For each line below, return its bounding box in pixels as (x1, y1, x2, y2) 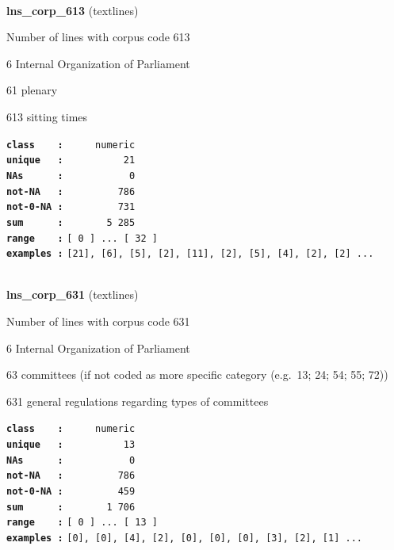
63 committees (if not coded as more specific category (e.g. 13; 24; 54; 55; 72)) (6, 366, 388, 383)
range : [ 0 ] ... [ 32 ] (6, 232, 158, 244)
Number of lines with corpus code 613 (6, 29, 190, 45)
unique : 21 (6, 155, 136, 166)
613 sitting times (6, 108, 88, 124)
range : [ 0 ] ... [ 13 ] (6, 517, 158, 529)
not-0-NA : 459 (6, 486, 136, 497)
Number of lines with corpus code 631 (6, 313, 190, 329)
